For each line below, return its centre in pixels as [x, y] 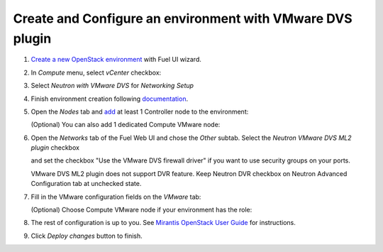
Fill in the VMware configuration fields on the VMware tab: [116, 197]
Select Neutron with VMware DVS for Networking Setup [112, 86]
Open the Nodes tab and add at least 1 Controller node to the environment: [140, 111]
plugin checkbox [55, 148]
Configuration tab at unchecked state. [86, 184]
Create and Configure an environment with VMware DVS [183, 18]
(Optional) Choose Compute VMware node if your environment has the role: [141, 210]
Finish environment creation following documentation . [109, 99]
